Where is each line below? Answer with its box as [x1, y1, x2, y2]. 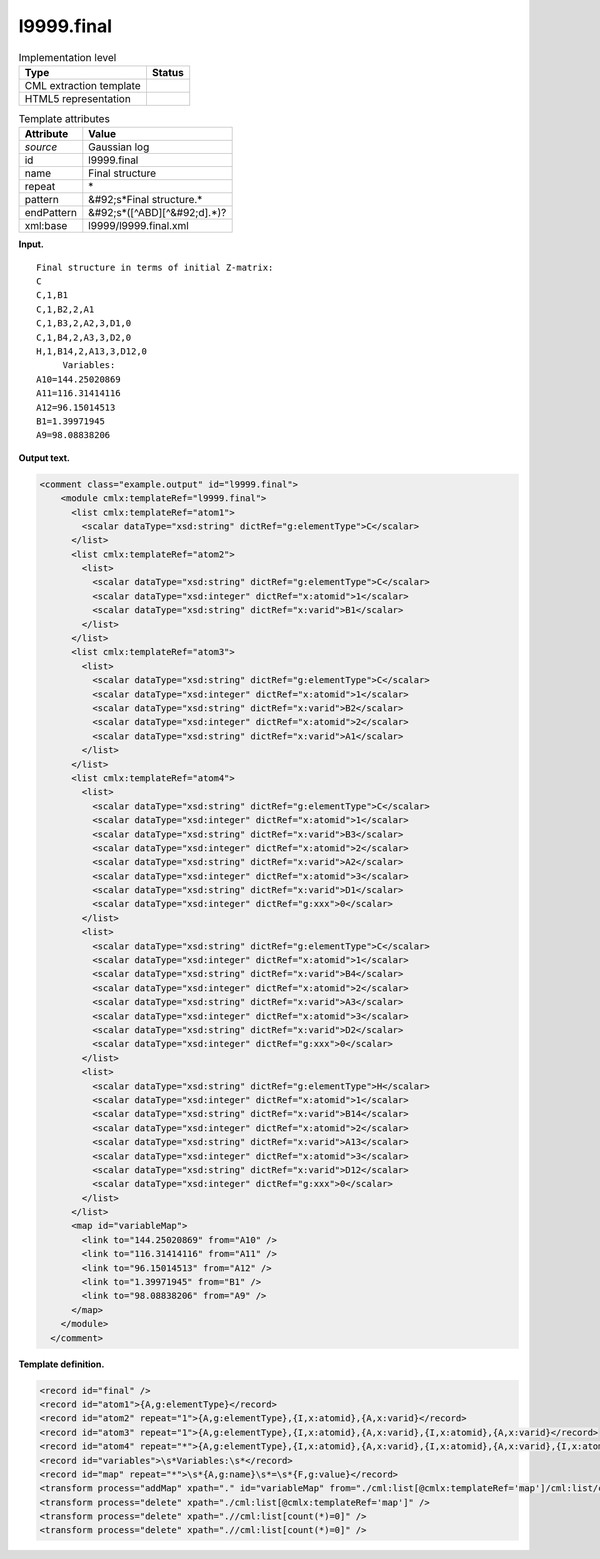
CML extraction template [24, 78, 141, 92]
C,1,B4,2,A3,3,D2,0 [36, 331, 132, 343]
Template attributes [18, 112, 110, 126]
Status [151, 65, 184, 79]
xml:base [24, 219, 68, 233]
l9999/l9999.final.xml [88, 219, 189, 233]
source [24, 140, 58, 154]
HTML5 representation [24, 91, 132, 105]
